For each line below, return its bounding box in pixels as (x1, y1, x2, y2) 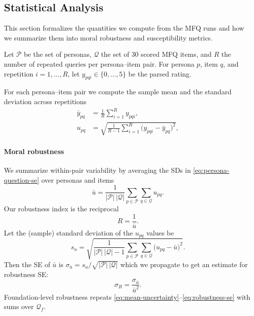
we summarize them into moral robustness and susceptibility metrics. (4, 32, 213, 42)
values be (146, 227, 174, 237)
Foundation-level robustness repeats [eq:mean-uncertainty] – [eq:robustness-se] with (4, 291, 251, 302)
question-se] (4, 174, 39, 185)
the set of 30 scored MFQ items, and (101, 49, 212, 59)
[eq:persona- (193, 165, 229, 175)
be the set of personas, (24, 49, 92, 59)
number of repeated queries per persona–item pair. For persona (4, 58, 194, 69)
